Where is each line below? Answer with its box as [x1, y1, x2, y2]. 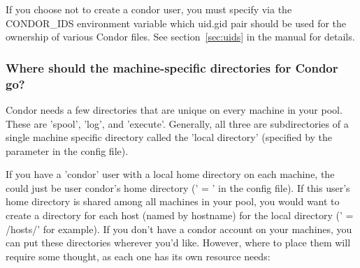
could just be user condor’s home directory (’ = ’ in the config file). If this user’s [6, 180, 350, 195]
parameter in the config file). [6, 143, 129, 158]
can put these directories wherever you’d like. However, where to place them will [6, 235, 351, 250]
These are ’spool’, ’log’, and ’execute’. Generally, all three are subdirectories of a [6, 116, 349, 131]
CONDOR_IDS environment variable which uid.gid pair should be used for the [6, 15, 347, 30]
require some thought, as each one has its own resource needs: [6, 248, 271, 263]
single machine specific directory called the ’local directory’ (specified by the [6, 130, 333, 144]
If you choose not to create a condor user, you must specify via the [6, 2, 292, 16]
